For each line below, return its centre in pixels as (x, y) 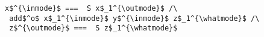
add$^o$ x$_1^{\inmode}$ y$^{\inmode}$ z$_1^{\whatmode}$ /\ (134, 18)
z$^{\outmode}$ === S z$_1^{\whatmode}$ (93, 28)
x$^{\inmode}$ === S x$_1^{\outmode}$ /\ (91, 8)
